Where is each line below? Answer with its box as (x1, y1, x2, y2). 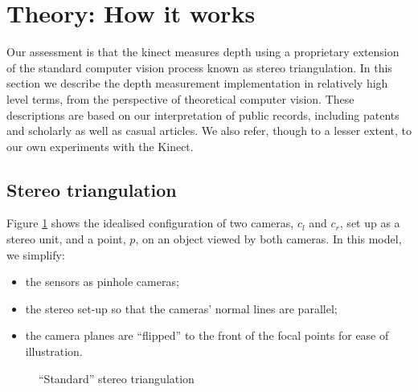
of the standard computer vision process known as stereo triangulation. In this (6, 59, 392, 76)
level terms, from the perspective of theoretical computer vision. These (6, 90, 354, 107)
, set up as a (339, 214, 400, 231)
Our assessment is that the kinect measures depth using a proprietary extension (6, 43, 400, 60)
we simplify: (6, 246, 65, 263)
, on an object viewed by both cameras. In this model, (135, 231, 402, 247)
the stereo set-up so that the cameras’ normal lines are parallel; (25, 300, 338, 316)
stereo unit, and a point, (6, 231, 126, 247)
